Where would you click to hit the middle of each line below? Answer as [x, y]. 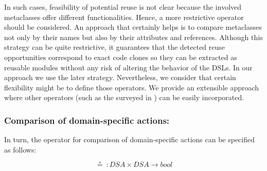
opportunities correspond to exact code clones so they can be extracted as [121, 57]
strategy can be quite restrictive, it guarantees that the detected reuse [115, 47]
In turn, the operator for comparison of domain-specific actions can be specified [130, 139]
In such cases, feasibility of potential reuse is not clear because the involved [123, 7]
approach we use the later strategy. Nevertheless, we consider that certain [120, 77]
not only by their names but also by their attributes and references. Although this [133, 37]
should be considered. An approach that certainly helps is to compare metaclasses [133, 27]
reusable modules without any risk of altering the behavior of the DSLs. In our [128, 67]
